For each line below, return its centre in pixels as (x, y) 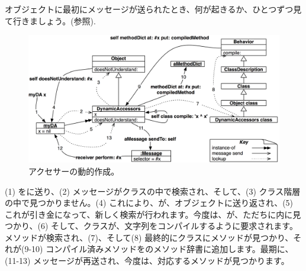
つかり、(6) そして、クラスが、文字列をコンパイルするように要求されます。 (151, 226)
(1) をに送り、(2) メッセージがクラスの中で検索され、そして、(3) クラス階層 (153, 191)
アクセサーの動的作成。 (74, 171)
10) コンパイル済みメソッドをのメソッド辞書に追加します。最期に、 (162, 249)
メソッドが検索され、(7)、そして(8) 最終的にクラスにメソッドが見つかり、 (149, 237)
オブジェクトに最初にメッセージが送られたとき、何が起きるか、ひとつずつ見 (153, 9)
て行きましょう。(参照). (50, 20)
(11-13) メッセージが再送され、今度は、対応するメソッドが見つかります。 (147, 261)
